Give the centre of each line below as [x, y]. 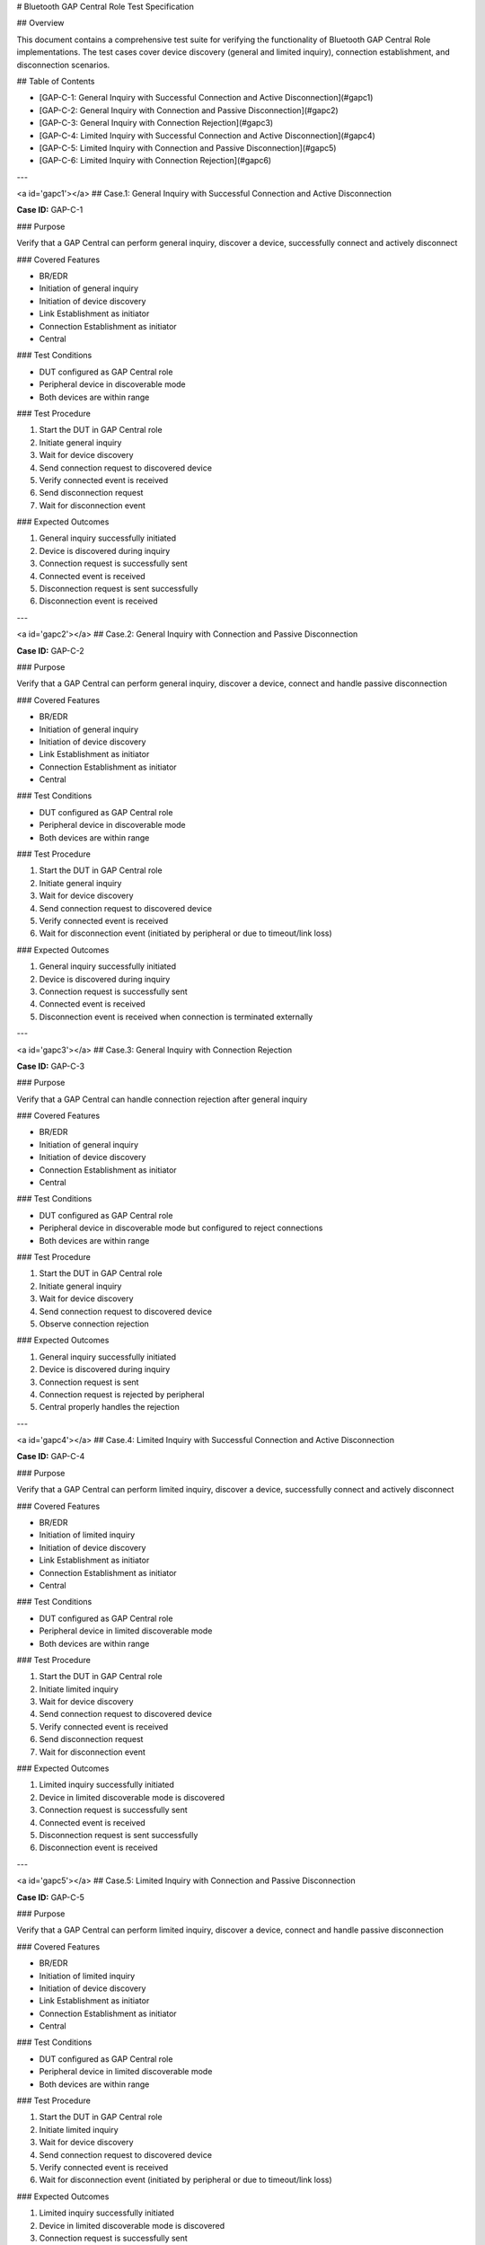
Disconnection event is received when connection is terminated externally [176, 1017]
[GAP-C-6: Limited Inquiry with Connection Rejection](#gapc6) [155, 161]
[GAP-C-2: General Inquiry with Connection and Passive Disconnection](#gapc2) [189, 110]
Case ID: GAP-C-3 [51, 1066]
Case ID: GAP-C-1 [50, 210]
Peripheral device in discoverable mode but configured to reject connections [181, 1228]
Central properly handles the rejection [109, 1407]
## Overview [40, 23]
